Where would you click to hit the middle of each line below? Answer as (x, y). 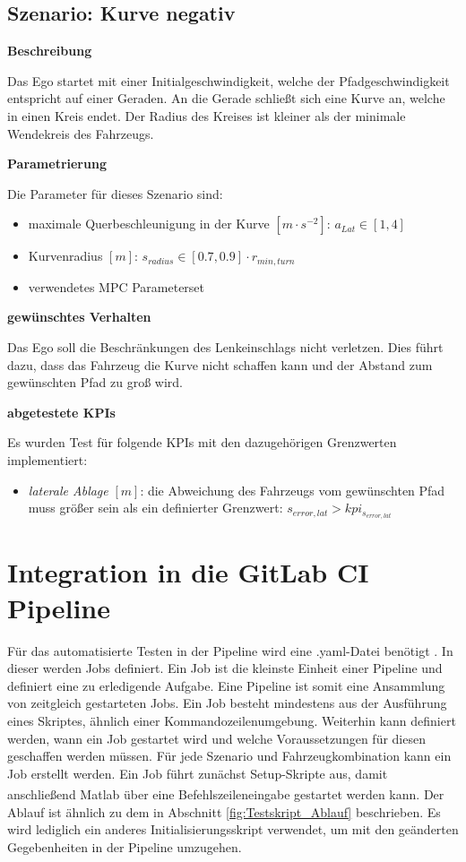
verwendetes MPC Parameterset (116, 286)
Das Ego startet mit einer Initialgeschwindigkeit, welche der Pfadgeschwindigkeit (229, 80)
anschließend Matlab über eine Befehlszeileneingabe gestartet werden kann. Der (226, 793)
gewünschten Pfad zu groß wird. (95, 382)
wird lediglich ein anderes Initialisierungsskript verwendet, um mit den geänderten (233, 829)
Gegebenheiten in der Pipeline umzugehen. (125, 846)
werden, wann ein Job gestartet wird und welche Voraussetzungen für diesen (216, 738)
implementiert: (47, 459)
